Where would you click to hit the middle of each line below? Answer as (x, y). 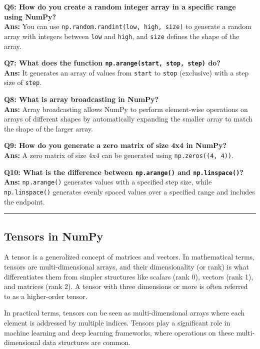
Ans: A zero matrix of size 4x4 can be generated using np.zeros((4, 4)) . (119, 155)
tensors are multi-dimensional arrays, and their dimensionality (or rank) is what (126, 267)
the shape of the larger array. (48, 128)
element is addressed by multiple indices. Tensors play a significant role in (117, 323)
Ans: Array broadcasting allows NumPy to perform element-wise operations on (126, 109)
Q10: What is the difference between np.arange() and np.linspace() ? (124, 172)
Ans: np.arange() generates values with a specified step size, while (108, 182)
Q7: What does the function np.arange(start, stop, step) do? (112, 63)
